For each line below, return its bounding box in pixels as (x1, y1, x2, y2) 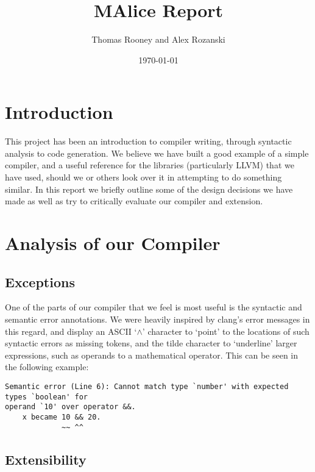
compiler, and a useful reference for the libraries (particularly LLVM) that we (5, 159, 294, 171)
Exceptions (5, 272, 75, 291)
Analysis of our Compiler (5, 231, 221, 255)
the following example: (5, 360, 89, 373)
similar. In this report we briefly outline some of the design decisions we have (5, 182, 293, 195)
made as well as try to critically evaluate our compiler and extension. (5, 195, 263, 207)
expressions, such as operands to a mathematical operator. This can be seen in (5, 348, 299, 361)
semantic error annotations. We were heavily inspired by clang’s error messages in (5, 312, 310, 325)
